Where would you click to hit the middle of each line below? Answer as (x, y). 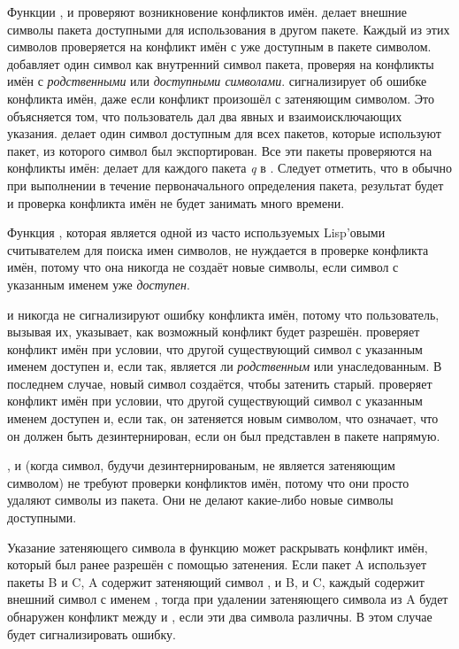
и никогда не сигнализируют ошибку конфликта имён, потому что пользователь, (223, 314)
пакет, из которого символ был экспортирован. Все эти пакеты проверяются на (220, 150)
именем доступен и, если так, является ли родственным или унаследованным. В (225, 366)
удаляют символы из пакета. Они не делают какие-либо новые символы (200, 500)
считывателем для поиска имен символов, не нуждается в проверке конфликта (218, 249)
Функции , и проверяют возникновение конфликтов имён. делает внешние (207, 12)
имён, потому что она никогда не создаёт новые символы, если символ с (203, 267)
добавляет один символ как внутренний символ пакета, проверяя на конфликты (221, 63)
